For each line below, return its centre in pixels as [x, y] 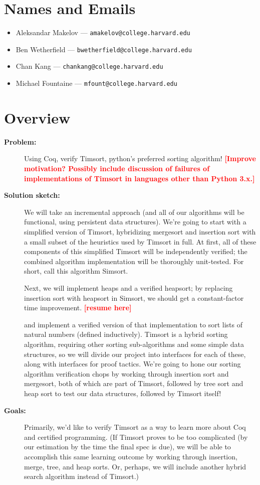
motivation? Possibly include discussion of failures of [117, 168]
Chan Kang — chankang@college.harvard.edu [89, 66]
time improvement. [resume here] [78, 308]
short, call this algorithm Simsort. [76, 271]
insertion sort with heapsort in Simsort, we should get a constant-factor [134, 297]
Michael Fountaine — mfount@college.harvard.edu [96, 83]
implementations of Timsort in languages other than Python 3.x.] [140, 178]
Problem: [20, 141]
